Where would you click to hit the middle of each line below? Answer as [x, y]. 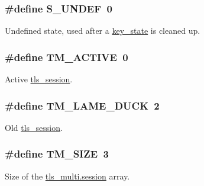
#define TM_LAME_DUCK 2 [82, 105]
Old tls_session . [34, 127]
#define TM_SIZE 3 [57, 154]
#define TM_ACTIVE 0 [67, 57]
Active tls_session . [39, 79]
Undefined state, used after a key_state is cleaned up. [103, 31]
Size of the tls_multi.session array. [67, 176]
